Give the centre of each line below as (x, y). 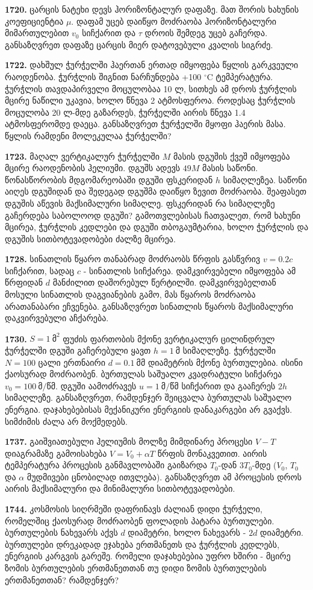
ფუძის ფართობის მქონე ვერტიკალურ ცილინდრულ (169, 338)
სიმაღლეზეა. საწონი (265, 179)
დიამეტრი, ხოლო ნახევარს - (187, 532)
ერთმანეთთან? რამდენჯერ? (62, 579)
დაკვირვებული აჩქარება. (57, 318)
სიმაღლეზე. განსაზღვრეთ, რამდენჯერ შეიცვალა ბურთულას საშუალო (148, 397)
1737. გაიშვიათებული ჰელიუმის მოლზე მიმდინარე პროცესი (129, 441)
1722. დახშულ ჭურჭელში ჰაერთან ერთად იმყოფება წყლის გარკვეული (152, 65)
